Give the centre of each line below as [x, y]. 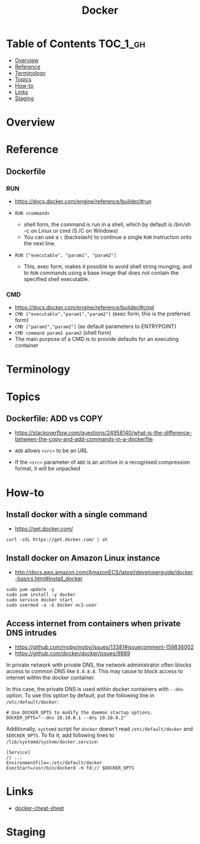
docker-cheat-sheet [39, 808]
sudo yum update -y [30, 590]
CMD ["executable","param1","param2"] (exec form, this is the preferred [102, 314]
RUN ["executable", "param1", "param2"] [65, 255]
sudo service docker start [40, 600]
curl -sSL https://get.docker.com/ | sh [57, 540]
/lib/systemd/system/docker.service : [52, 742]
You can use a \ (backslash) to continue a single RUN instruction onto [107, 237]
